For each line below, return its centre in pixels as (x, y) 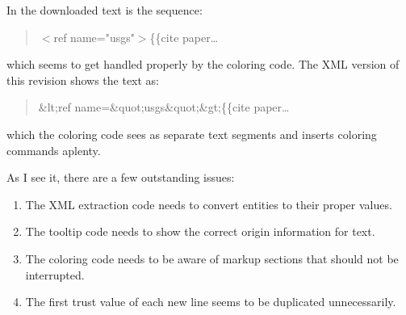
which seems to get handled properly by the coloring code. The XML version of (203, 64)
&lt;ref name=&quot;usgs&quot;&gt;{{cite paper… (164, 107)
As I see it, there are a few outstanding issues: (121, 177)
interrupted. (55, 274)
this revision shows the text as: (83, 80)
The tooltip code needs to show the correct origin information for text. (200, 231)
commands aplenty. (54, 150)
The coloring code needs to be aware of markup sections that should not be (212, 258)
